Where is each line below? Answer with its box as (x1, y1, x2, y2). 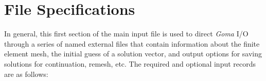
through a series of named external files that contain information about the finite (4, 38, 260, 49)
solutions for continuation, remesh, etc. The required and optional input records (4, 58, 256, 69)
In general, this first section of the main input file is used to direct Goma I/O (4, 28, 249, 39)
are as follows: (4, 68, 48, 79)
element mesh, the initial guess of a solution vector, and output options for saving (4, 48, 262, 59)
